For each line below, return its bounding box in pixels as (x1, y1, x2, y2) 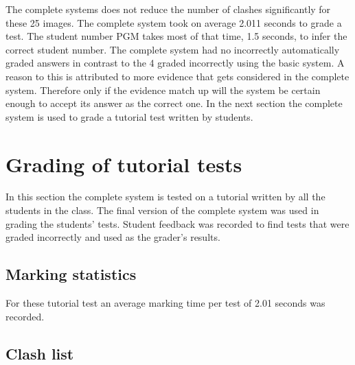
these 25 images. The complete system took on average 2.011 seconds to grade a (5, 15, 342, 30)
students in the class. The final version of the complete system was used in (5, 203, 319, 217)
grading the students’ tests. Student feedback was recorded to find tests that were (5, 216, 350, 231)
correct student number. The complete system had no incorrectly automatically (5, 42, 340, 56)
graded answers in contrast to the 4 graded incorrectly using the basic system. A (5, 56, 345, 70)
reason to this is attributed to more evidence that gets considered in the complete (5, 69, 350, 83)
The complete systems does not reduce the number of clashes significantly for (5, 2, 331, 16)
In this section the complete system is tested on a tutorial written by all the (5, 189, 325, 204)
